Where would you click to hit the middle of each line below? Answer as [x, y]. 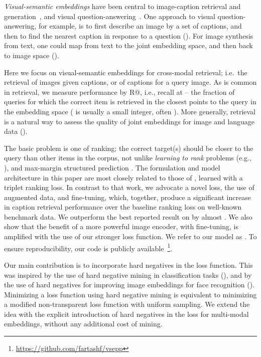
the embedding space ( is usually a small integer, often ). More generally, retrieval [130, 111]
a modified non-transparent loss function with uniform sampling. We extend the [127, 304]
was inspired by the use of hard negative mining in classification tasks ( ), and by [128, 275]
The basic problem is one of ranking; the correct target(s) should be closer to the [129, 148]
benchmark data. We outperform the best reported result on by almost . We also [128, 216]
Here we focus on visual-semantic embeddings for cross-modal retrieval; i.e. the [126, 72]
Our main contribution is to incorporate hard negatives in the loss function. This [128, 264]
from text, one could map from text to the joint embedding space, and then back [128, 45]
